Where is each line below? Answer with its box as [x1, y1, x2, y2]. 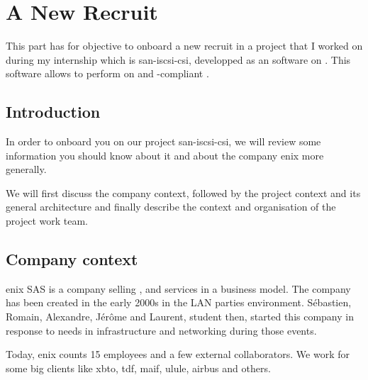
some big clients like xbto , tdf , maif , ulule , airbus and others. [6, 360, 271, 375]
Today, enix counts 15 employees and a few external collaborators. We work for [6, 347, 350, 362]
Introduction [6, 101, 101, 123]
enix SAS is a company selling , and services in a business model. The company [6, 281, 351, 296]
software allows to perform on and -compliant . [6, 66, 209, 81]
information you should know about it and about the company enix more [6, 147, 324, 162]
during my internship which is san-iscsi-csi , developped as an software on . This [6, 52, 351, 67]
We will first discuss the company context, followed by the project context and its [6, 185, 361, 200]
